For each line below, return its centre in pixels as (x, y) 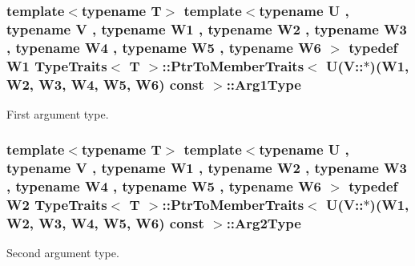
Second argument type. (63, 253)
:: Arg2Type (264, 223)
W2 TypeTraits (57, 205)
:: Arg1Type (264, 84)
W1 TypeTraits (57, 65)
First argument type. (58, 113)
